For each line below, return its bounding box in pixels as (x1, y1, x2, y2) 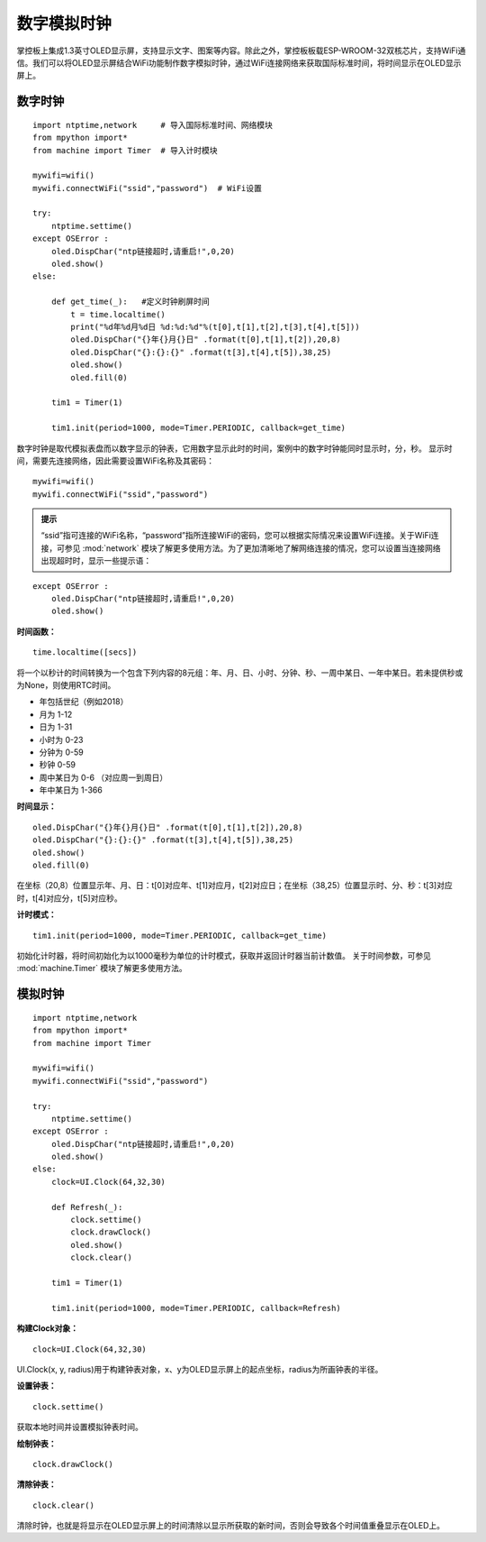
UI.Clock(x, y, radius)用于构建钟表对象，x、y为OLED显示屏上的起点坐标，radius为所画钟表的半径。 (16, 1363, 383, 1374)
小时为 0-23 (39, 734, 84, 745)
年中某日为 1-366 (39, 785, 103, 795)
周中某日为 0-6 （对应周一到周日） (39, 772, 168, 783)
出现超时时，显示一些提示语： (40, 555, 152, 566)
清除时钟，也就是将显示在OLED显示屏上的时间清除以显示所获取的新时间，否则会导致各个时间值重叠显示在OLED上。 (16, 1520, 445, 1531)
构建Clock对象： (16, 1323, 79, 1334)
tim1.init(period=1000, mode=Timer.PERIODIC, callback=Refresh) (50, 1303, 341, 1313)
